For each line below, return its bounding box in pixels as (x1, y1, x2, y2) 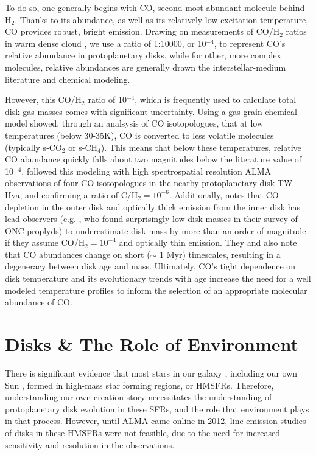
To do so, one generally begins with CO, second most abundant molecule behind (5, 1, 305, 13)
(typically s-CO (5, 141, 62, 153)
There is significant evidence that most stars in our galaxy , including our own (5, 366, 298, 379)
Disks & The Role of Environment (5, 332, 299, 356)
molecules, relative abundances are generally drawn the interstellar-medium (5, 60, 286, 73)
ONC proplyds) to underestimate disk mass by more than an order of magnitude (5, 224, 306, 237)
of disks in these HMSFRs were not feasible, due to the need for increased (5, 426, 281, 439)
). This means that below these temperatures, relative (100, 141, 301, 153)
